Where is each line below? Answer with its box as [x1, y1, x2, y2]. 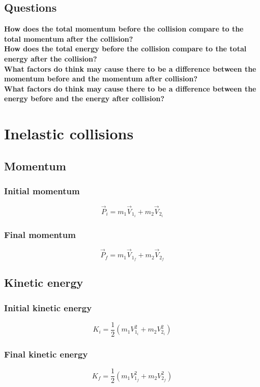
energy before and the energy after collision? [4, 93, 165, 104]
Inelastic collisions [4, 123, 134, 144]
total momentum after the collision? [4, 33, 133, 44]
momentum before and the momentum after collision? [4, 73, 197, 84]
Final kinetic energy [4, 347, 88, 360]
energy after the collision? [4, 53, 97, 64]
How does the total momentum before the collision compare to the [4, 23, 244, 34]
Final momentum [4, 228, 76, 241]
